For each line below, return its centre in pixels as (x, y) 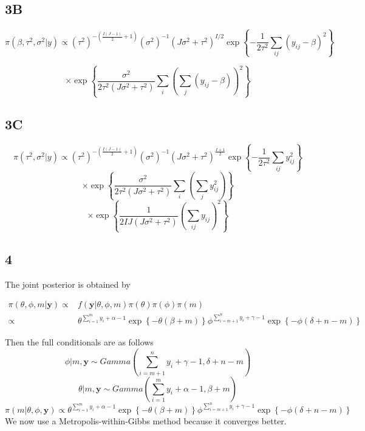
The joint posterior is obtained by (68, 284)
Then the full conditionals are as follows (79, 342)
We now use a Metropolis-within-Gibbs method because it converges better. (146, 420)
